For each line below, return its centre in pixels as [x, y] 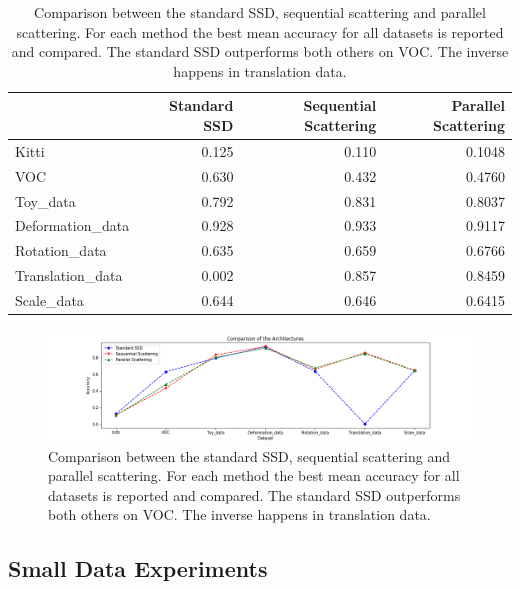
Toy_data [45, 200]
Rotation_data [61, 250]
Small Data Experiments [138, 568]
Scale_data [49, 299]
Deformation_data [72, 225]
